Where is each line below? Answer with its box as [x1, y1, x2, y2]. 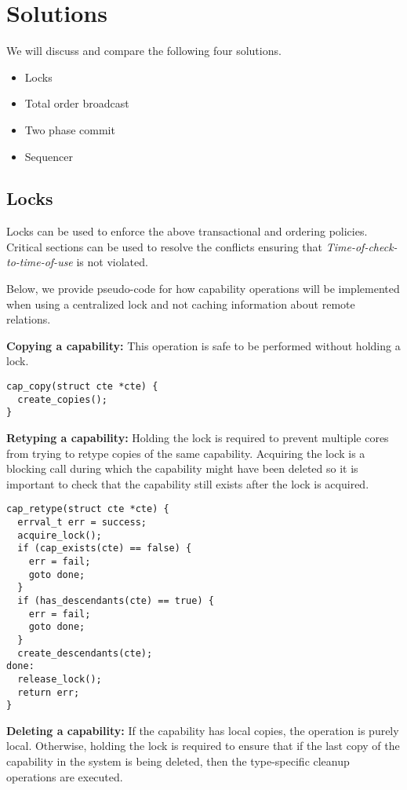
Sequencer [24, 148, 73, 164]
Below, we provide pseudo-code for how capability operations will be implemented [6, 280, 400, 297]
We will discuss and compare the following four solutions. [6, 42, 282, 59]
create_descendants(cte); [17, 647, 153, 659]
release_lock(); [17, 673, 102, 685]
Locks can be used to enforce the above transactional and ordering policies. [6, 223, 368, 240]
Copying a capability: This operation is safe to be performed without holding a [6, 337, 401, 353]
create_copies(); [17, 393, 107, 405]
